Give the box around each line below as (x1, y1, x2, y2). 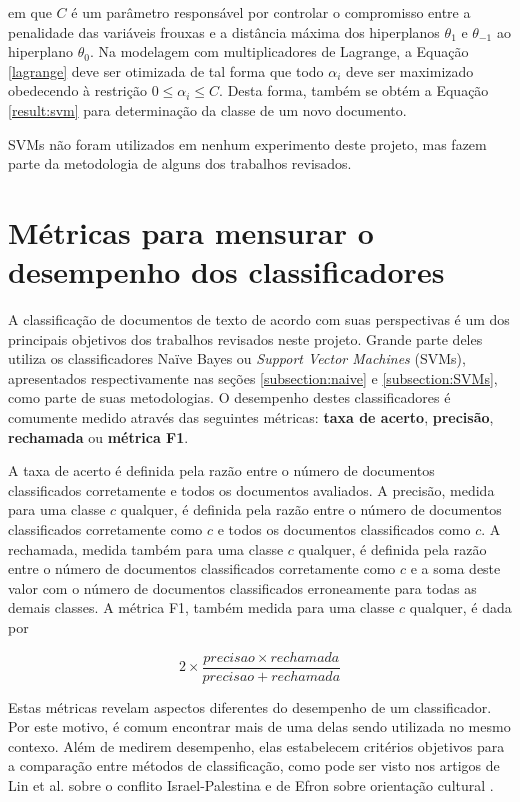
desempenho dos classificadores (8, 251, 445, 292)
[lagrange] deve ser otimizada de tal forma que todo (8, 60, 324, 81)
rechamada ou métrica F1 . (8, 426, 189, 447)
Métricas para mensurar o (8, 211, 374, 252)
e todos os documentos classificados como (217, 519, 471, 539)
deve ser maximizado (346, 60, 474, 81)
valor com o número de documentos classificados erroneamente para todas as (8, 577, 477, 598)
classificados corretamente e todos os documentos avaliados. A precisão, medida (8, 479, 495, 500)
